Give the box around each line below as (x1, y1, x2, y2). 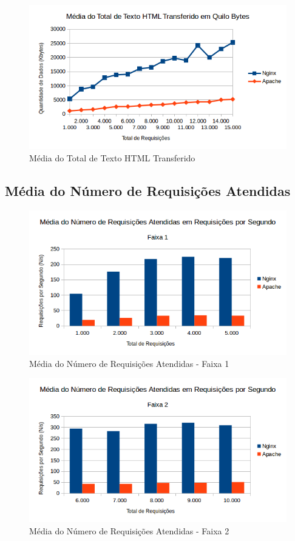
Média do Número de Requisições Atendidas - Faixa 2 (29, 524, 229, 537)
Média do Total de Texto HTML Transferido (29, 151, 195, 164)
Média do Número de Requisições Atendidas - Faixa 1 (29, 357, 229, 369)
